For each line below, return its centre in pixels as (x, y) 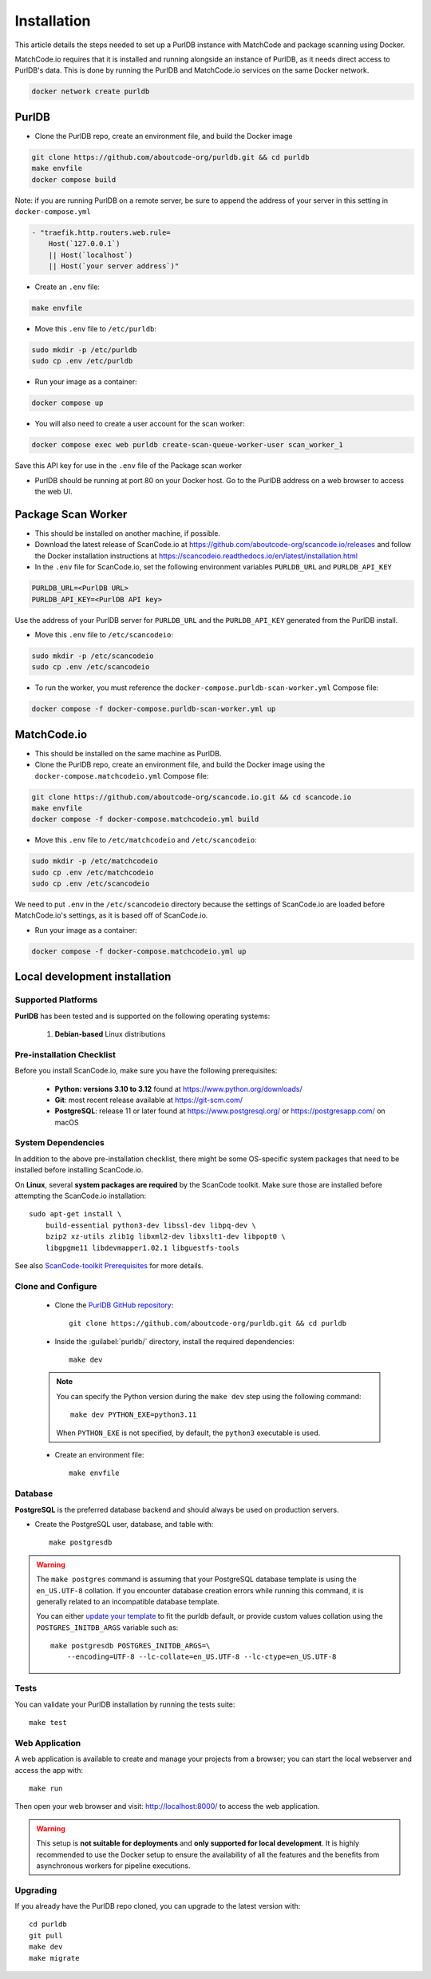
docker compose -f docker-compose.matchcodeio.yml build (145, 819)
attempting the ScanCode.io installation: (81, 1196)
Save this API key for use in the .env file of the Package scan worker (129, 466)
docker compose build (74, 179)
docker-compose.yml (53, 211)
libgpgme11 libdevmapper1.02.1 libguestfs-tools (142, 1247)
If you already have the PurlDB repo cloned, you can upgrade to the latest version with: (158, 1906)
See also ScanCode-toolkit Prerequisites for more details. (109, 1265)
